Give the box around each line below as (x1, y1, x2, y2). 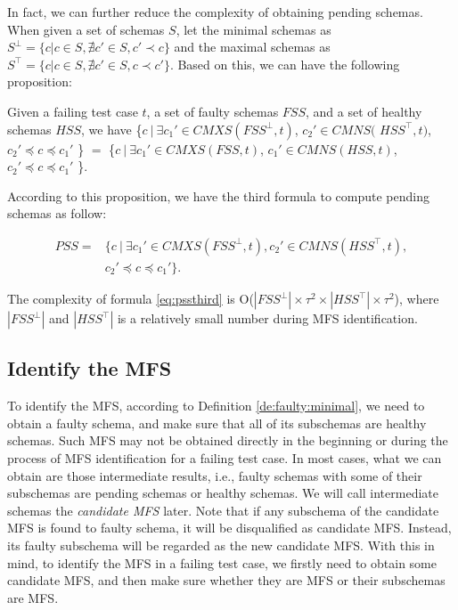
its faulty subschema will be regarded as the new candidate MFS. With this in (7, 535, 435, 554)
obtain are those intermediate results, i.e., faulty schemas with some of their (7, 466, 422, 484)
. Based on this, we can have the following (169, 54, 400, 73)
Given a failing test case (7, 102, 138, 120)
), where (394, 289, 439, 307)
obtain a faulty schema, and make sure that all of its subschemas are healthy (7, 413, 427, 432)
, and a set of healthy (306, 102, 422, 120)
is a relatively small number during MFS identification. (117, 309, 418, 327)
